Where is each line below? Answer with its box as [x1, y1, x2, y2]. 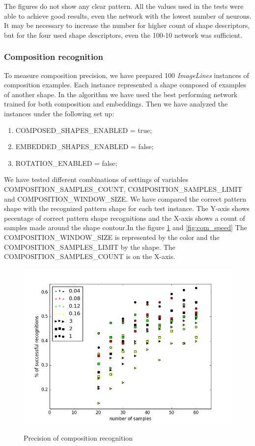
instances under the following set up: [4, 108, 114, 118]
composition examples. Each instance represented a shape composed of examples [4, 79, 247, 90]
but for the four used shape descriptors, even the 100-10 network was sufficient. [4, 29, 243, 40]
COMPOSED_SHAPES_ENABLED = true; [15, 125, 152, 135]
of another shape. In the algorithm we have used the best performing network [4, 89, 238, 99]
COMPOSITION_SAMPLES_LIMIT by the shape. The [4, 241, 175, 252]
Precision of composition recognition [24, 433, 133, 443]
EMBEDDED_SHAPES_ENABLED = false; [15, 141, 154, 152]
